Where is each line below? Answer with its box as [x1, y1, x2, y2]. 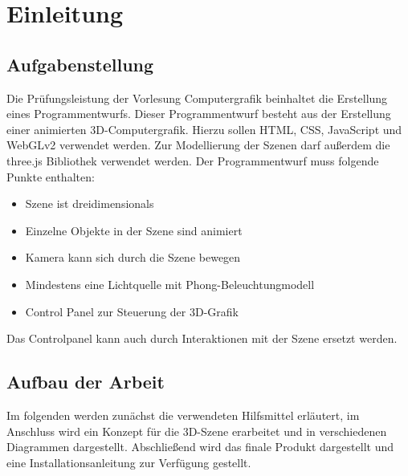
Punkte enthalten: [6, 168, 95, 185]
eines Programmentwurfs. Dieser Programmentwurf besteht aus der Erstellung [6, 105, 391, 122]
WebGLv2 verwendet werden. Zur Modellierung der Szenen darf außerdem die [6, 136, 390, 153]
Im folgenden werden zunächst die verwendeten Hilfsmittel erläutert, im [6, 406, 360, 423]
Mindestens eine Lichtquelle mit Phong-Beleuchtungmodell [25, 275, 315, 292]
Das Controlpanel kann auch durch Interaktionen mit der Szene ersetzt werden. [6, 330, 398, 347]
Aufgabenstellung [6, 51, 154, 76]
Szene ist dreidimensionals [25, 195, 154, 212]
